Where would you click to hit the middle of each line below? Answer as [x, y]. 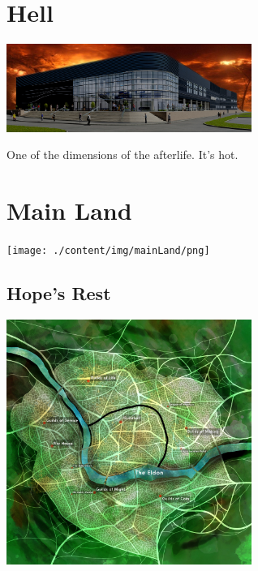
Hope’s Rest [59, 292]
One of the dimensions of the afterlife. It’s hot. [123, 155]
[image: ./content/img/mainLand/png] [108, 250]
